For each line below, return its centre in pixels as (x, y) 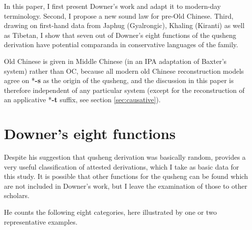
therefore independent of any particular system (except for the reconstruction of (124, 90)
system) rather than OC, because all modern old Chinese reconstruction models (124, 71)
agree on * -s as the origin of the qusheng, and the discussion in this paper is (119, 80)
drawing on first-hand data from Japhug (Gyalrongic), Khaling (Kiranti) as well (124, 25)
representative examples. (41, 221)
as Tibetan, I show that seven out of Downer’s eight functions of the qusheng (120, 35)
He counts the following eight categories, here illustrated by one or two (111, 212)
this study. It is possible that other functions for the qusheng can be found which (126, 176)
